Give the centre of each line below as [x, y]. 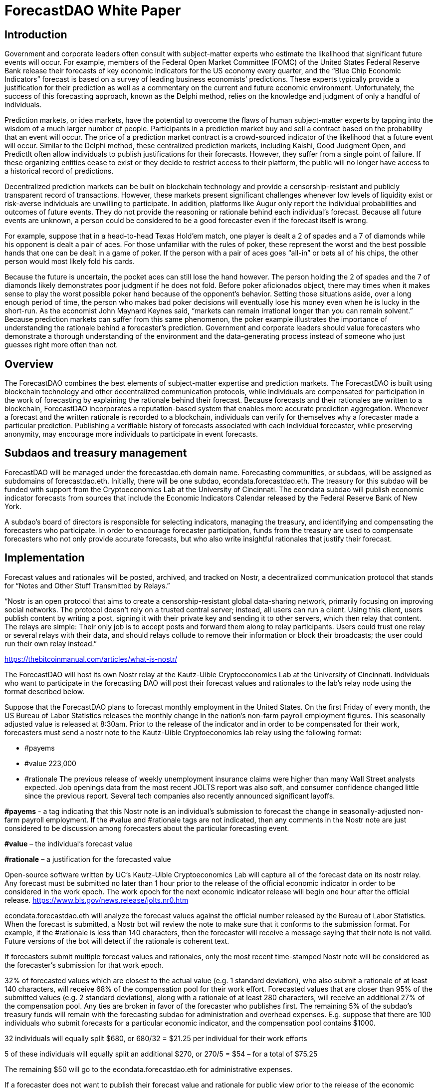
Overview [29, 364]
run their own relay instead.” [51, 643]
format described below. [45, 691]
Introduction [36, 34]
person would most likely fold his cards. [70, 262]
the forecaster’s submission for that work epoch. [84, 965]
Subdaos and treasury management [96, 453]
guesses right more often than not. [61, 345]
